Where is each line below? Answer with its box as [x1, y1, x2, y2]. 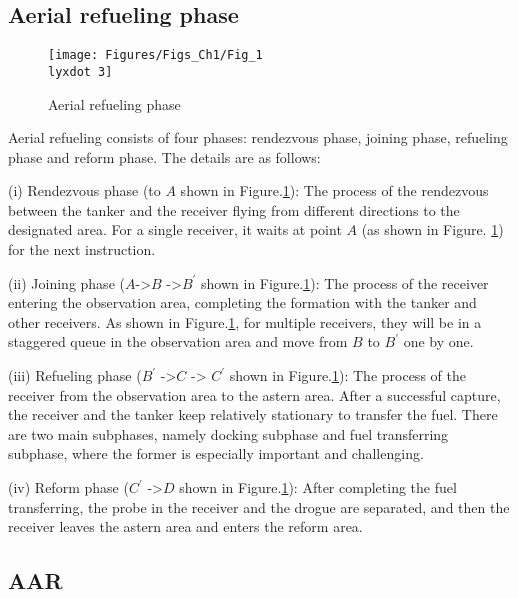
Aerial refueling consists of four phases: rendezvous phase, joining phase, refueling [8, 127, 508, 148]
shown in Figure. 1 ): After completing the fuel [179, 477, 457, 498]
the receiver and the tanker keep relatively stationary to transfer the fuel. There [8, 404, 498, 425]
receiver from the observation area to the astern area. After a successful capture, [8, 384, 501, 405]
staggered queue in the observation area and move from [8, 331, 348, 352]
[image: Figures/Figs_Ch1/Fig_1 [48, 48, 263, 63]
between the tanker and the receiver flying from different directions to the [8, 199, 460, 220]
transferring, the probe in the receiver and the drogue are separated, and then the [8, 496, 510, 517]
